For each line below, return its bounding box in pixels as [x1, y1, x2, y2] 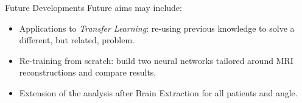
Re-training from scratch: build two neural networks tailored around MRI [19, 54, 293, 66]
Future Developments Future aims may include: [5, 1, 182, 13]
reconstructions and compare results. [19, 66, 156, 79]
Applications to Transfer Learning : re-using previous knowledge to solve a [19, 21, 295, 34]
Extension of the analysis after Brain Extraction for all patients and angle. [19, 86, 298, 99]
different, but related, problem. [19, 34, 135, 46]
